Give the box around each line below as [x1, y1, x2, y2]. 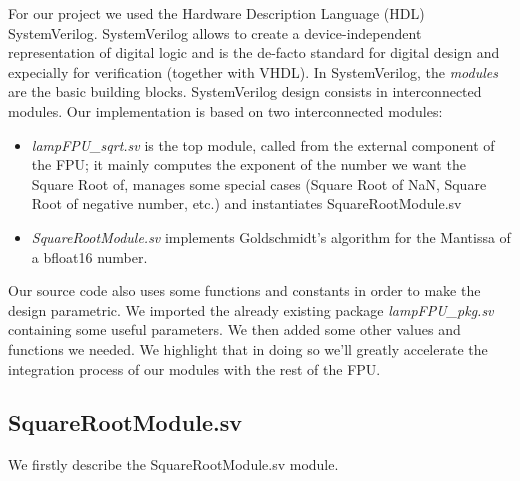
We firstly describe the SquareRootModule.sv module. [8, 454, 339, 475]
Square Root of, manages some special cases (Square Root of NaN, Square [31, 173, 487, 194]
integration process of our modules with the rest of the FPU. [8, 358, 381, 379]
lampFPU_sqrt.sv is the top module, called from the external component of [31, 134, 495, 155]
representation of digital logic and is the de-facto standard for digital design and [8, 42, 500, 63]
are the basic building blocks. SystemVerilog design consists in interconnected [8, 81, 482, 102]
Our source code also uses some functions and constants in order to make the [8, 280, 481, 301]
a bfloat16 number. [31, 246, 148, 267]
